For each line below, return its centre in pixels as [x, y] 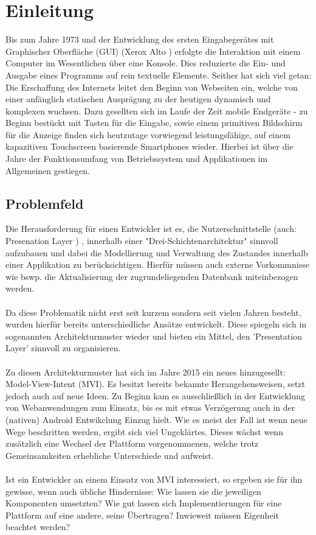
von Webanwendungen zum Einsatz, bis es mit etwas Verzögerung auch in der [150, 407]
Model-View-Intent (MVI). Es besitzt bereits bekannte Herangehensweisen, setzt [156, 384]
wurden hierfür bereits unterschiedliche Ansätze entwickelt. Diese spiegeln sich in [156, 324]
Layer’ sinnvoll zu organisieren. [63, 348]
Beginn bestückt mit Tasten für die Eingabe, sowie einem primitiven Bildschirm [154, 123]
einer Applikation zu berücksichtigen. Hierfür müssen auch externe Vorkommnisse [157, 264]
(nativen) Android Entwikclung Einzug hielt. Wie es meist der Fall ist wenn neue [156, 419]
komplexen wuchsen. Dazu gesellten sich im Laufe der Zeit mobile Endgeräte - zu [157, 110]
